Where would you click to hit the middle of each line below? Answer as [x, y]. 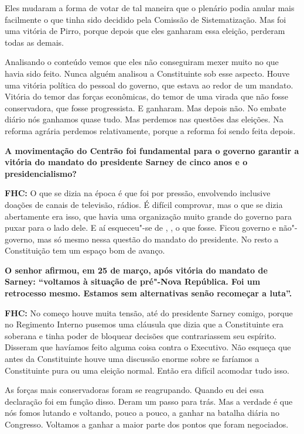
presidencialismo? [41, 173]
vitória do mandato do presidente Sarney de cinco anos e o [126, 162]
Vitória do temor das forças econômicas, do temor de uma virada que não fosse [146, 96]
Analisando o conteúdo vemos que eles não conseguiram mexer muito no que [142, 62]
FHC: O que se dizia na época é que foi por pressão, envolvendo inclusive [138, 193]
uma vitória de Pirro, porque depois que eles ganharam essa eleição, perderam [145, 31]
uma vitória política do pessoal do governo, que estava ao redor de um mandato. [149, 85]
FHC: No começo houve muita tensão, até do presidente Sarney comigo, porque [149, 312]
